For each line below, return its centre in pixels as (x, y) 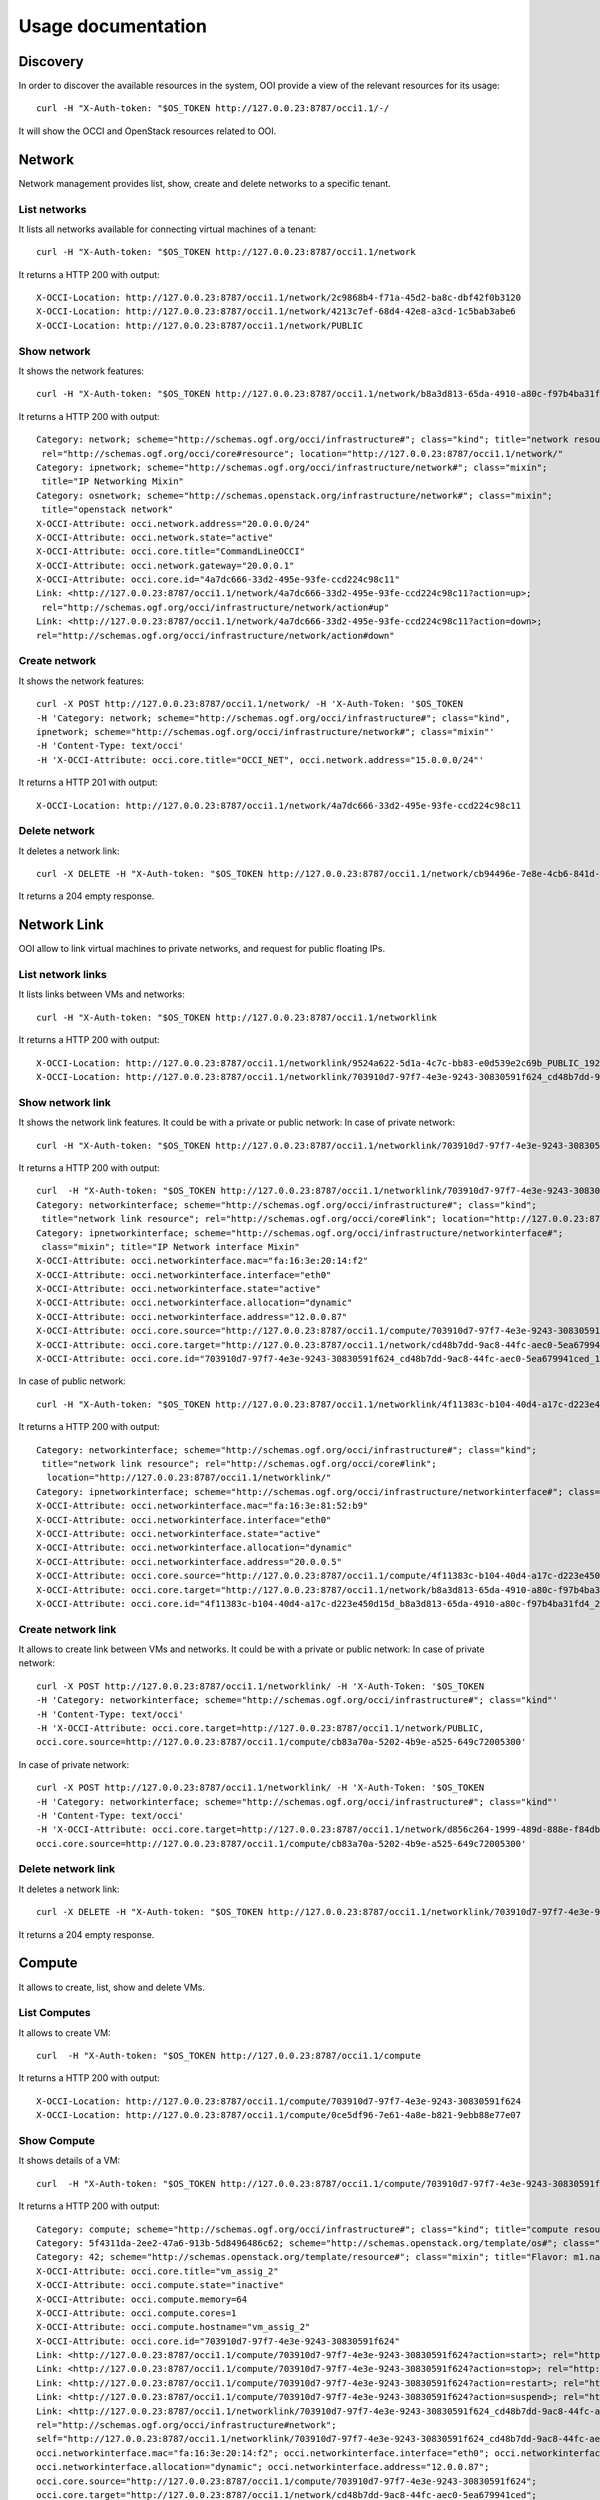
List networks (52, 209)
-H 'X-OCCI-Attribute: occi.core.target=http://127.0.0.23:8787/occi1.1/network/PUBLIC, (260, 1728)
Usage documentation (112, 26)
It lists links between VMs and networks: (101, 994)
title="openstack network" (107, 509)
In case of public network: (72, 1381)
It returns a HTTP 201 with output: (88, 782)
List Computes (55, 2013)
